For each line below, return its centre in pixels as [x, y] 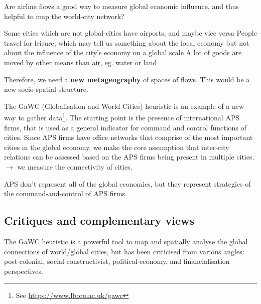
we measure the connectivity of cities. [75, 166]
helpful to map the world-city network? [64, 16]
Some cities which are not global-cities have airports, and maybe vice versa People [130, 33]
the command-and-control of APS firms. [66, 193]
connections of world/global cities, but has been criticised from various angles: [124, 251]
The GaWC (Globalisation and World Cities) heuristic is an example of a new [124, 106]
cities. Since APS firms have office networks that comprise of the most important [128, 137]
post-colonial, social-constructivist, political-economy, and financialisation [117, 261]
